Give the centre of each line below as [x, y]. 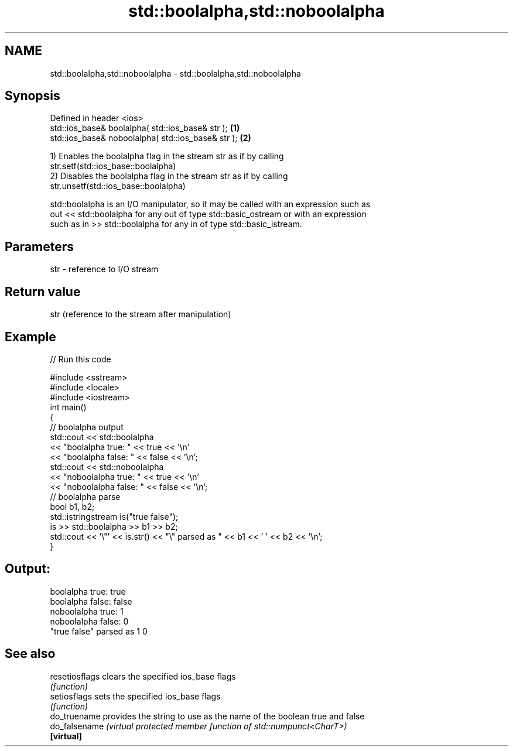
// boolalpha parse [85, 496]
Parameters [39, 246]
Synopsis [33, 96]
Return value [43, 292]
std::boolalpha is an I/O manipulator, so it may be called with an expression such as [210, 204]
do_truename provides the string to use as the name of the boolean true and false [207, 716]
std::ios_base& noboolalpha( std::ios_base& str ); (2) [151, 138]
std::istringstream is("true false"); [114, 516]
